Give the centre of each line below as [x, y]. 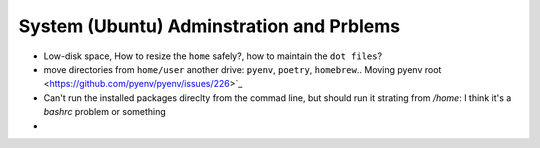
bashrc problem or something [105, 112]
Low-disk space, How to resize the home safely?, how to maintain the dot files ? [213, 56]
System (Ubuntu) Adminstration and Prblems [209, 26]
